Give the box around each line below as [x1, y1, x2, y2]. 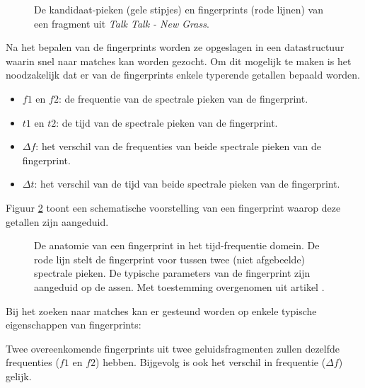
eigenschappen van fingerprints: [6, 317, 141, 332]
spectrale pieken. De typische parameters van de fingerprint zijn [34, 266, 311, 280]
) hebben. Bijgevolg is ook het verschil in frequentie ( [95, 355, 326, 370]
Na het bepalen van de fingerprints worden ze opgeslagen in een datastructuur [6, 40, 344, 55]
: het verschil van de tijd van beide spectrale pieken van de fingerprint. [34, 176, 340, 191]
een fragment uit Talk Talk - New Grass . [34, 16, 209, 30]
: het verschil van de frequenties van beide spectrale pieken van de [35, 139, 321, 154]
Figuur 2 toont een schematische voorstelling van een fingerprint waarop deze [6, 200, 341, 215]
